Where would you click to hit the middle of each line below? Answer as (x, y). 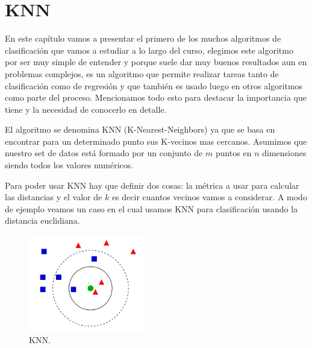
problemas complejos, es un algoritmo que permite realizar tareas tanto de (142, 73)
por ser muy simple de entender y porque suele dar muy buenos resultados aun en (156, 62)
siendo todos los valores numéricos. (69, 165)
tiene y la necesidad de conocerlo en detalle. (86, 109)
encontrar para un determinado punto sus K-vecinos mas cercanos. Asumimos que (156, 141)
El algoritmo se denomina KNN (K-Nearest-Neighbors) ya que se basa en (140, 129)
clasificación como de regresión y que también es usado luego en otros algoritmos (154, 85)
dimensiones (284, 153)
